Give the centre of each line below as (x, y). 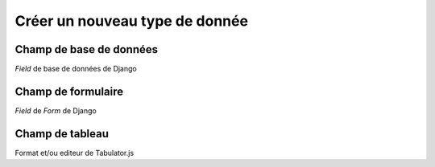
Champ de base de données (87, 49)
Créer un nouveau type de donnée (132, 21)
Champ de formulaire (69, 91)
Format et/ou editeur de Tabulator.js (75, 153)
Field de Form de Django (56, 110)
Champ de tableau (62, 134)
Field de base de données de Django (76, 69)
